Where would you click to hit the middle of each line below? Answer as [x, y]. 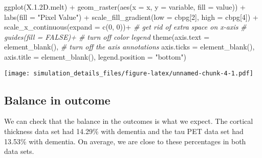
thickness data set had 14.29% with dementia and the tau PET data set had [124, 131]
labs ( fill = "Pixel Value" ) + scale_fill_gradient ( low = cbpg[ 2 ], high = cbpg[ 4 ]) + [131, 17]
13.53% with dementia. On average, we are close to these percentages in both [125, 141]
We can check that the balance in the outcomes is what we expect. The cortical [129, 121]
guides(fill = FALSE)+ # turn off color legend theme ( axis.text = [107, 36]
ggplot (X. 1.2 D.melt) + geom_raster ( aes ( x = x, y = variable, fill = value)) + [125, 7]
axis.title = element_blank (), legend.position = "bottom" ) [95, 56]
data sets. [19, 151]
